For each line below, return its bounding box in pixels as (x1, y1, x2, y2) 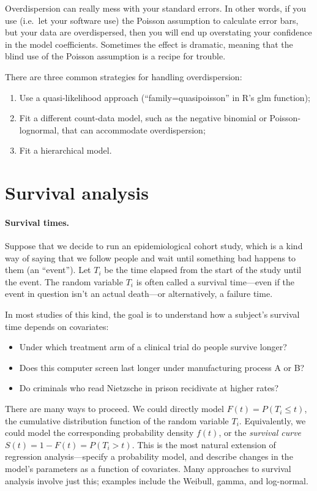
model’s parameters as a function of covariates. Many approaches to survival (5, 462, 291, 475)
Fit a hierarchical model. (19, 144, 112, 157)
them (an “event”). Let (5, 263, 91, 276)
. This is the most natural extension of (132, 438, 276, 451)
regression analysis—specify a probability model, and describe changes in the (5, 450, 293, 463)
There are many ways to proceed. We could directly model (5, 402, 224, 415)
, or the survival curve (218, 426, 302, 439)
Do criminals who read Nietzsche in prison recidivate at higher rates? (19, 381, 279, 394)
